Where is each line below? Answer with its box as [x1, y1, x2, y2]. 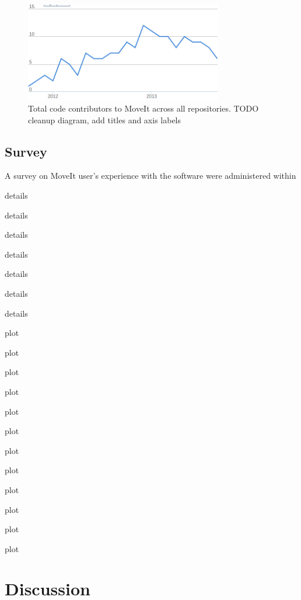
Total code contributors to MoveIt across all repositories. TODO [28, 102, 259, 115]
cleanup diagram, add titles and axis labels [28, 113, 181, 126]
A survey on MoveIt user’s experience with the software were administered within [5, 169, 296, 182]
